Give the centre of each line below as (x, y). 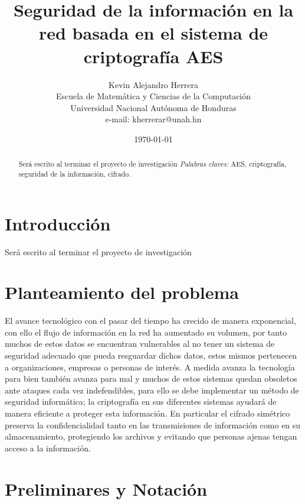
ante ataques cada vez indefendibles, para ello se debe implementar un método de (152, 390)
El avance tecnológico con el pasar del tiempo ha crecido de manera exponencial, (150, 321)
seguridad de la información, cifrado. (75, 173)
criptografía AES (153, 56)
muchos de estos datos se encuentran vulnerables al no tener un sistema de (140, 344)
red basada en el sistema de (153, 33)
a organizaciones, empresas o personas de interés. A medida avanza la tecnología (150, 367)
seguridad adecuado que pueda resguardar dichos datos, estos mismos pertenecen (151, 355)
